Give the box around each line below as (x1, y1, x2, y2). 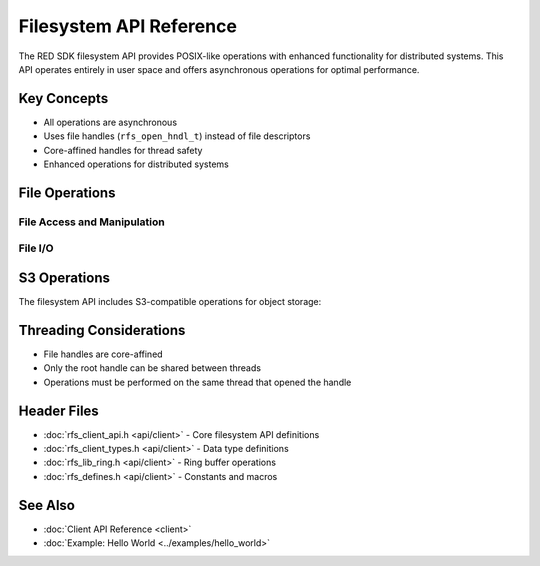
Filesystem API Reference (18, 15, 237, 37)
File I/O (18, 241, 54, 255)
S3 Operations (18, 269, 110, 286)
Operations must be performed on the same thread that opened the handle (43, 376, 352, 388)
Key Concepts (18, 90, 109, 107)
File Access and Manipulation (18, 215, 165, 229)
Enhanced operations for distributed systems (43, 158, 229, 170)
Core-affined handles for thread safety (43, 144, 203, 156)
